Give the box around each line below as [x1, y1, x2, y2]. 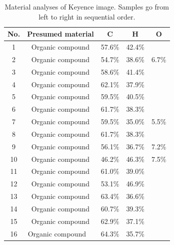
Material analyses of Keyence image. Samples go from [4, 2, 169, 12]
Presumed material [27, 29, 94, 39]
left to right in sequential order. [38, 11, 135, 22]
